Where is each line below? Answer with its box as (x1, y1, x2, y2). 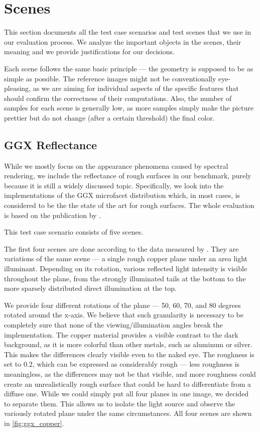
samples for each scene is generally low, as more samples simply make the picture (4, 102, 254, 113)
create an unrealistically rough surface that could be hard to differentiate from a (4, 378, 251, 389)
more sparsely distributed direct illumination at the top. (4, 283, 177, 293)
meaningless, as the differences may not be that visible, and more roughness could (4, 368, 256, 379)
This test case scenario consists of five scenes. (4, 227, 144, 237)
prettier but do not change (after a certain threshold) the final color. (4, 112, 215, 123)
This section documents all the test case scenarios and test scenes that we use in (4, 27, 251, 37)
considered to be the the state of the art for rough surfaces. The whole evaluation (4, 200, 254, 210)
